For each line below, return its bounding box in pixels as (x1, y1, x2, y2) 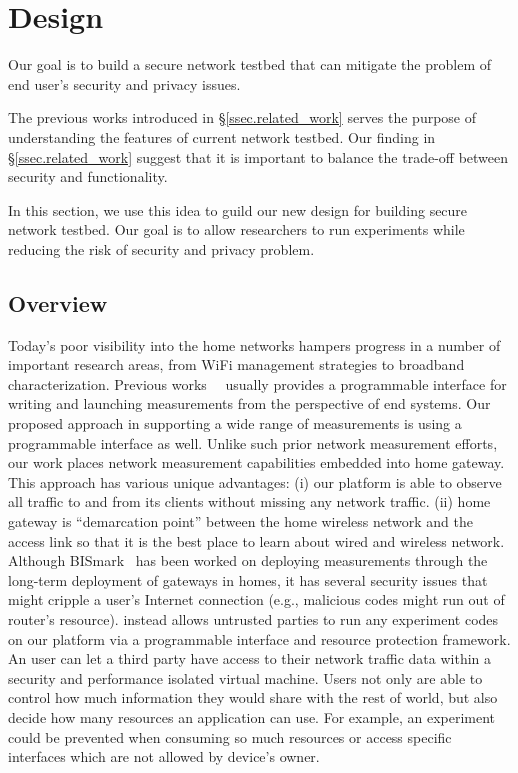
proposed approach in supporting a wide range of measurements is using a (8, 413, 462, 434)
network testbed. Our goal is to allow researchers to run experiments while (8, 219, 465, 240)
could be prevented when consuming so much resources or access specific (8, 726, 452, 747)
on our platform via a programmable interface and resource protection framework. (8, 628, 511, 649)
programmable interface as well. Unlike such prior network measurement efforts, (8, 432, 498, 453)
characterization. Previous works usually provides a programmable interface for (8, 373, 507, 394)
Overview (8, 287, 108, 318)
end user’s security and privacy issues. (8, 73, 241, 94)
